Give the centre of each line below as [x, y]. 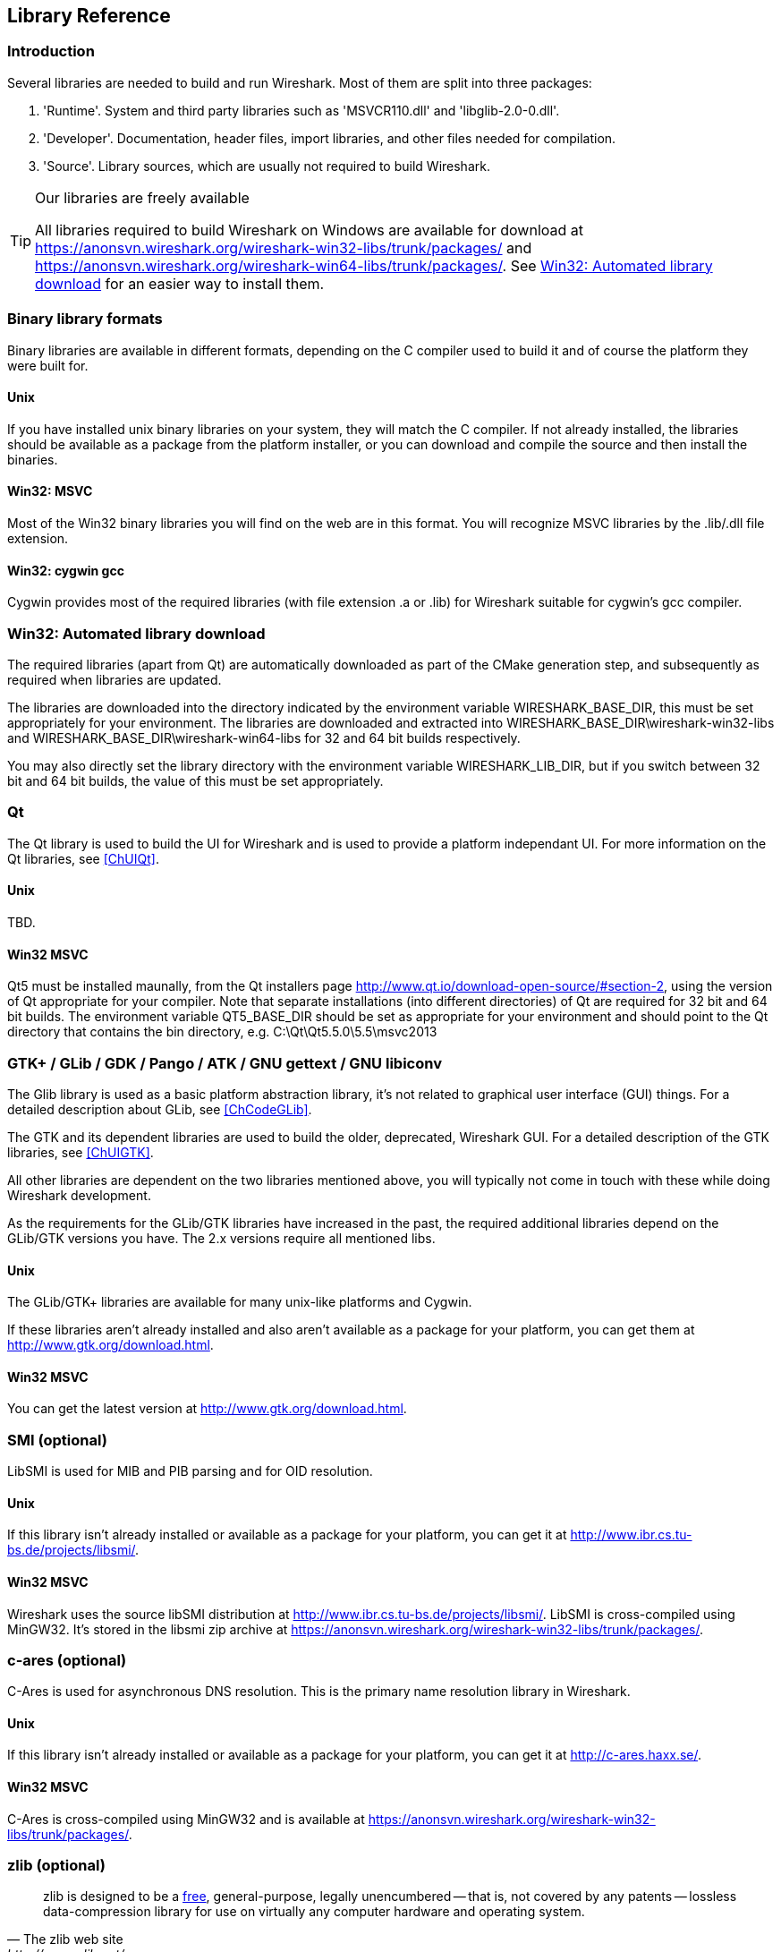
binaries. [33, 459]
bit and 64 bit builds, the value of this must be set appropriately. [195, 780]
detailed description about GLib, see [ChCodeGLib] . [160, 1109]
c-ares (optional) [67, 1660]
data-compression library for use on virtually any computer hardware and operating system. [314, 1912]
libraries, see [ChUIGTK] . [81, 1152]
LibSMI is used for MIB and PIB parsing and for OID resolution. [190, 1471]
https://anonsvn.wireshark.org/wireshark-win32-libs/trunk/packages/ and [284, 247]
